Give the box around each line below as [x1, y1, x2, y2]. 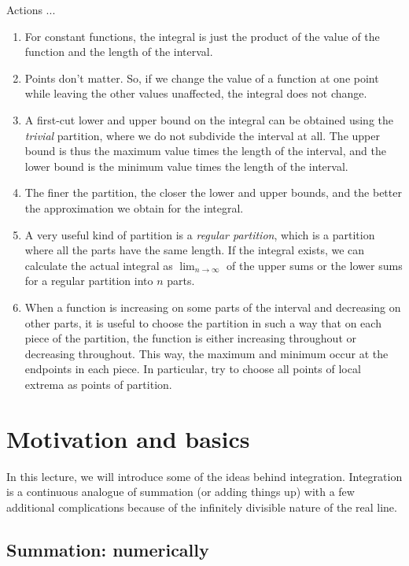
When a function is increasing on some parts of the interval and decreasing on [24, 298, 401, 315]
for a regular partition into [24, 272, 153, 289]
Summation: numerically [6, 537, 209, 561]
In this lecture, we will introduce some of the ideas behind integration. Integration [6, 468, 403, 484]
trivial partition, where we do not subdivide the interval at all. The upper [24, 127, 380, 143]
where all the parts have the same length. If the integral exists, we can [24, 242, 365, 258]
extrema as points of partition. [24, 375, 172, 392]
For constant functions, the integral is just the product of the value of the [24, 28, 380, 44]
